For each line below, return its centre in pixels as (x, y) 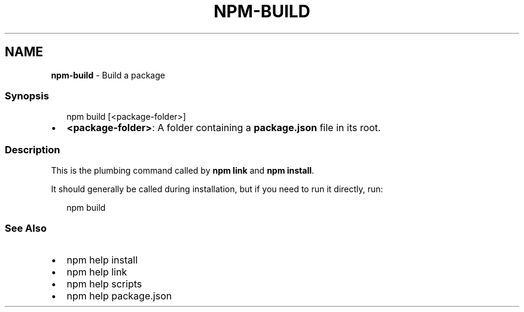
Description (33, 149)
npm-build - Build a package (108, 75)
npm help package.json (119, 296)
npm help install (102, 260)
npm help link (97, 272)
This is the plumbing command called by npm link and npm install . (183, 171)
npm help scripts (104, 284)
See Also (26, 228)
